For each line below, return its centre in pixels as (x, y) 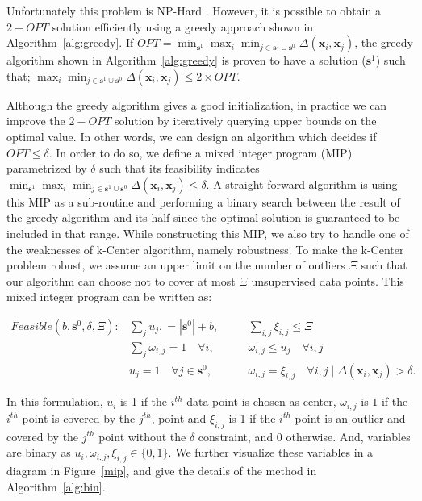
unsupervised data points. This (328, 280)
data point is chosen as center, (261, 401)
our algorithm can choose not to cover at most (121, 280)
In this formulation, (55, 401)
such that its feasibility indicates (180, 168)
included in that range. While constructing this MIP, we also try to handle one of (208, 233)
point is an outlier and (350, 417)
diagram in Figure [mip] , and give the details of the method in (162, 471)
